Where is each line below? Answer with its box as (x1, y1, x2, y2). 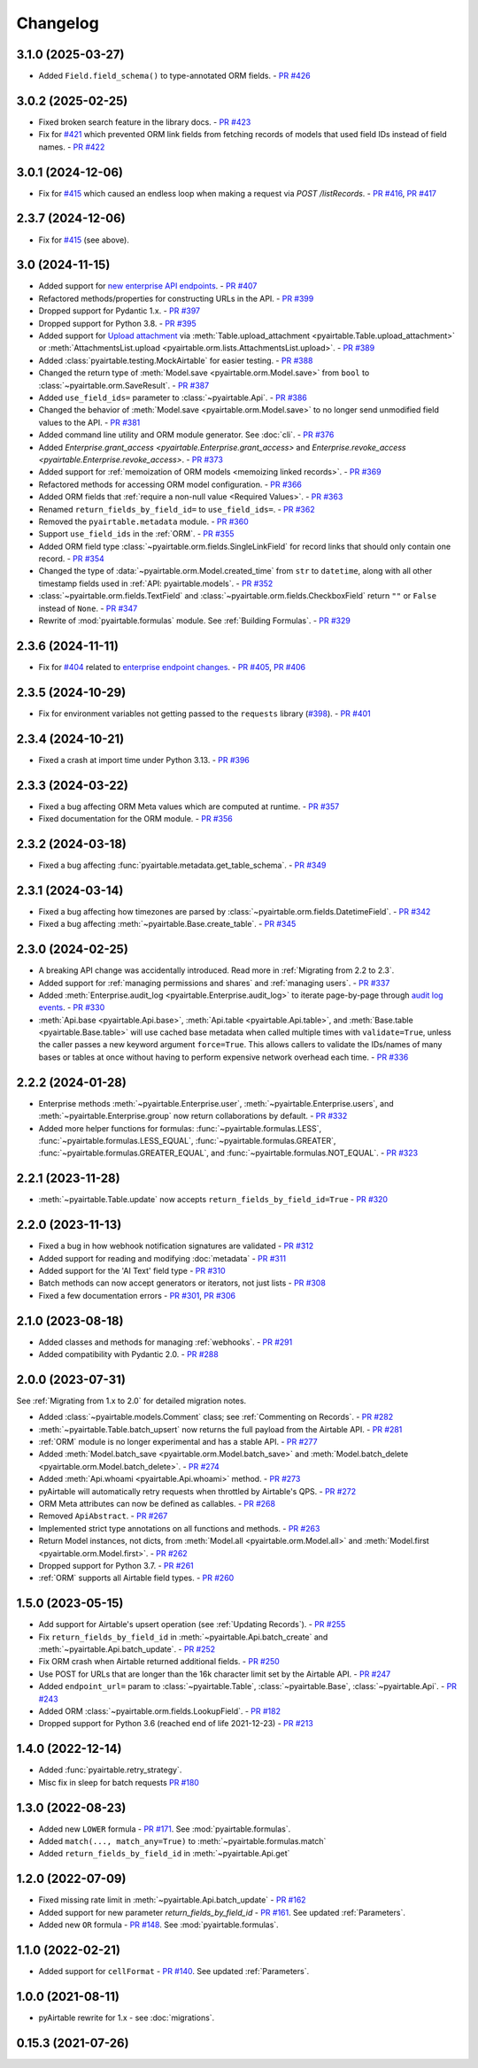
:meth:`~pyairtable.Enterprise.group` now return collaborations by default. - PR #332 (38, 1111, 348, 1122)
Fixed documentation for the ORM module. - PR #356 (38, 814, 234, 824)
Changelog (16, 13, 99, 33)
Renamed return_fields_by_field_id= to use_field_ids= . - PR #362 (38, 504, 315, 514)
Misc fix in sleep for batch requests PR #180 (38, 1777, 199, 1787)
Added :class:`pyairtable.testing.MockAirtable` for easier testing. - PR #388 (38, 355, 313, 366)
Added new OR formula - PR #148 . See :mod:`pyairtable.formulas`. (38, 1919, 279, 1930)
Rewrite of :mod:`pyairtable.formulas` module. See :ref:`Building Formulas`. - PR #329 (38, 615, 351, 626)
